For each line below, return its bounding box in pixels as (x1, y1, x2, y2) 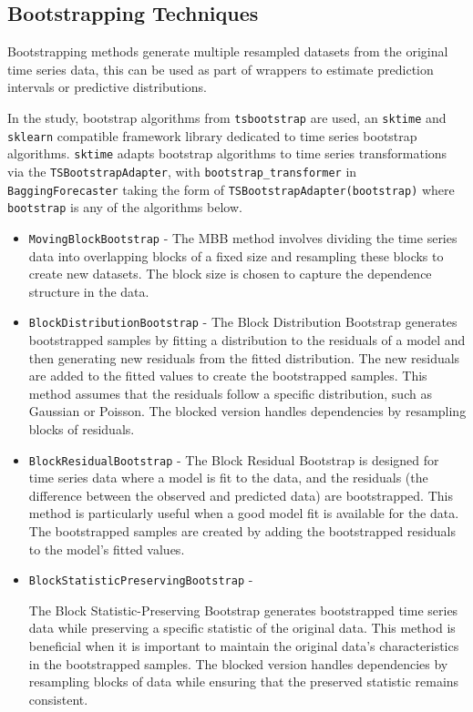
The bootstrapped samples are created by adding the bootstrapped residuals (28, 522, 456, 541)
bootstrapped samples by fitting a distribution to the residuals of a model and (28, 331, 466, 350)
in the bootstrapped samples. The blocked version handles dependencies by (28, 654, 448, 673)
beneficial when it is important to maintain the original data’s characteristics (28, 636, 459, 656)
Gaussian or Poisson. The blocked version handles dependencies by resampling (28, 402, 467, 421)
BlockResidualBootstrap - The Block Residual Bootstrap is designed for (28, 450, 439, 469)
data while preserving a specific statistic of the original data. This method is (28, 618, 456, 637)
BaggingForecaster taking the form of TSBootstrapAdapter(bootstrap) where (7, 179, 455, 198)
